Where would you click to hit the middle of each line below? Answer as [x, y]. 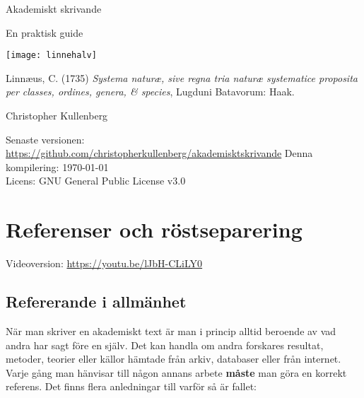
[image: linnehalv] [51, 55]
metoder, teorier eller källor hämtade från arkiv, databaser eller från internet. [174, 359]
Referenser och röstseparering [154, 229]
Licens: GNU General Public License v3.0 [96, 181]
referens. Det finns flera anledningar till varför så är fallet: [131, 386]
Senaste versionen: [45, 139]
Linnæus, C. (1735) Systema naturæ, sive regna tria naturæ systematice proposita [182, 77]
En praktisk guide [45, 32]
